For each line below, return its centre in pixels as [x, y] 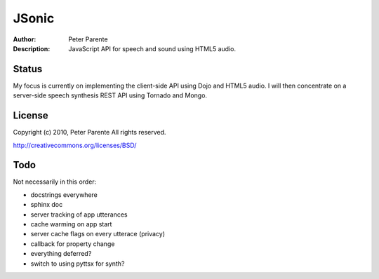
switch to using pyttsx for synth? [78, 264]
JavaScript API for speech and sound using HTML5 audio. [152, 48]
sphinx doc [47, 205]
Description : [32, 48]
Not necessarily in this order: [55, 182]
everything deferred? [61, 254]
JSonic [34, 18]
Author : [25, 39]
